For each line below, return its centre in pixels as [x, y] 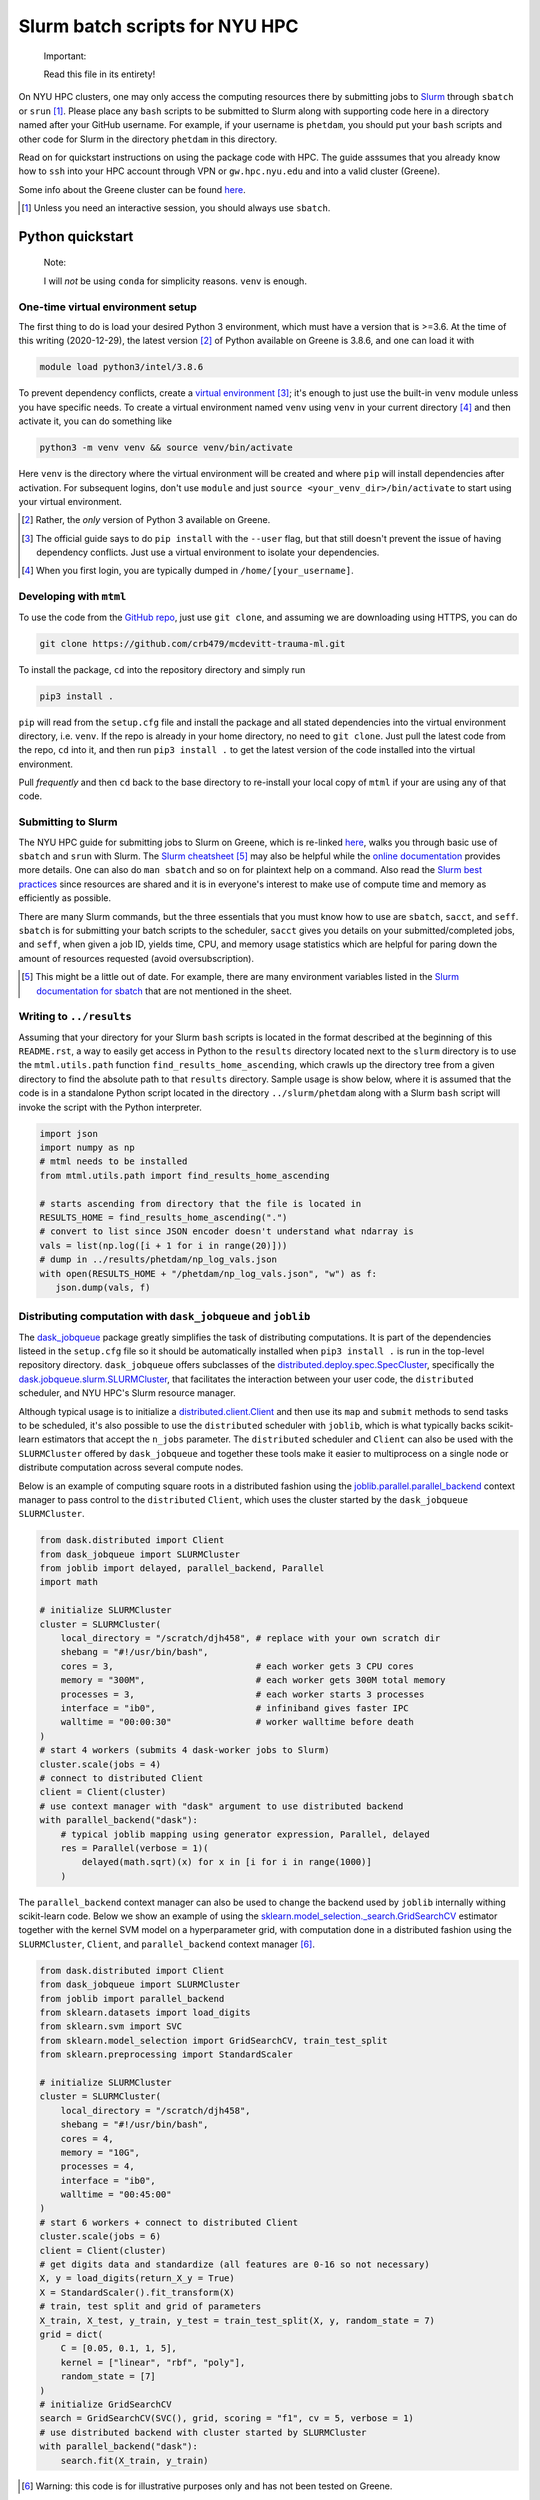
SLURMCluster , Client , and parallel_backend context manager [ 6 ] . [166, 1944]
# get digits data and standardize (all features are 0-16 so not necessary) [234, 2264]
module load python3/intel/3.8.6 [121, 367]
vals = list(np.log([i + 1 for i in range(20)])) [163, 1245]
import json [69, 1133]
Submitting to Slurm [68, 822]
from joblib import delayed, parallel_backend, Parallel [182, 1568]
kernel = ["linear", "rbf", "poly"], [153, 2362]
